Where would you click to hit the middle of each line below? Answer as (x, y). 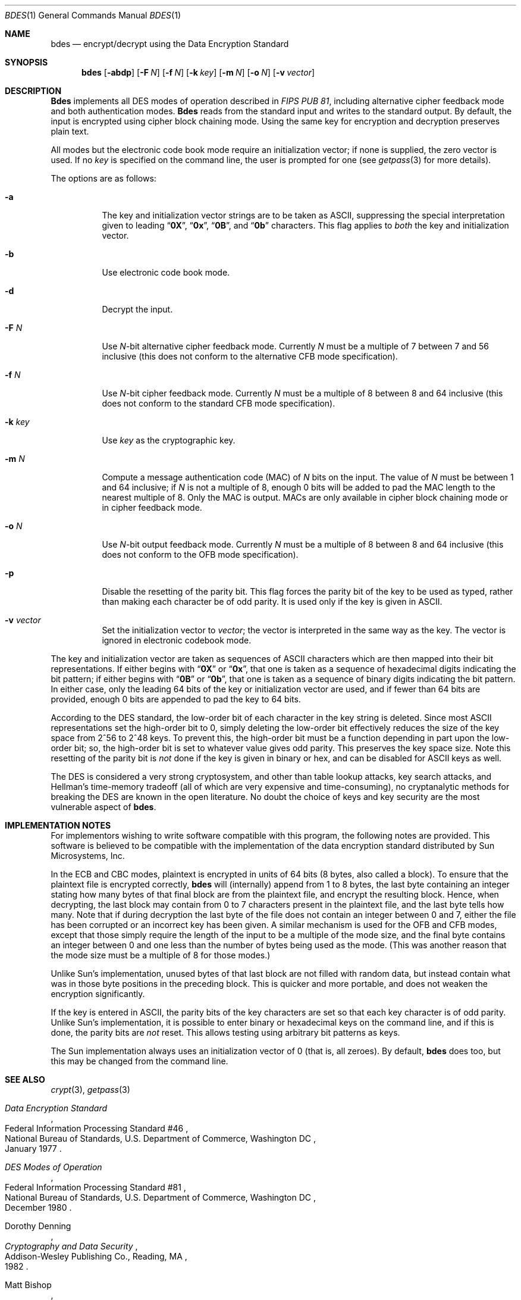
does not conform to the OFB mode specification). (200, 554)
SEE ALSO (25, 1079)
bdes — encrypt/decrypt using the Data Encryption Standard (170, 44)
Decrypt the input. (137, 309)
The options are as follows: (103, 178)
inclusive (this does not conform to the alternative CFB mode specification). (250, 356)
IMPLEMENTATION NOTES (58, 825)
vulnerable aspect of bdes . (103, 807)
